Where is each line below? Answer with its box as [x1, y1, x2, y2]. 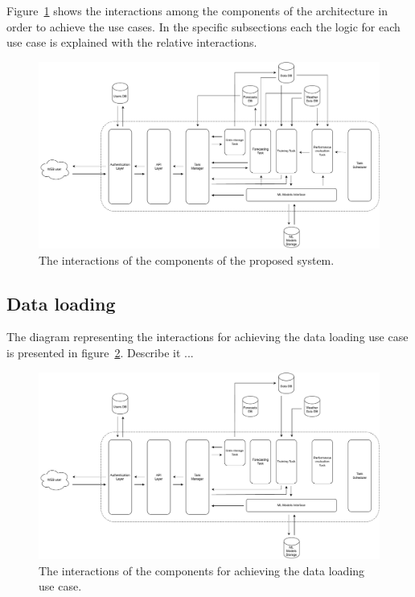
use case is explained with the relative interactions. [6, 34, 257, 51]
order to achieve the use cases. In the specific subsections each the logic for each [6, 18, 401, 35]
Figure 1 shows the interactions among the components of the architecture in [6, 2, 388, 19]
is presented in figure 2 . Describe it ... [6, 344, 194, 361]
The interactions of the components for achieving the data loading [39, 562, 365, 578]
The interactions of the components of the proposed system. [39, 251, 335, 268]
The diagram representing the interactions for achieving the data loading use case [6, 328, 409, 345]
